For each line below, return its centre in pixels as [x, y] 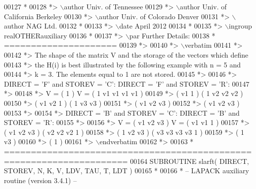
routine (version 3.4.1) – [41, 180]
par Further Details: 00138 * [172, 35]
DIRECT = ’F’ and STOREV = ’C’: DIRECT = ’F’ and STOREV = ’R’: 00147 [127, 83]
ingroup [240, 26]
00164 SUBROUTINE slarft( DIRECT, [190, 161]
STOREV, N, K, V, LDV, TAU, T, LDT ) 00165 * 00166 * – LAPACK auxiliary [127, 171]
